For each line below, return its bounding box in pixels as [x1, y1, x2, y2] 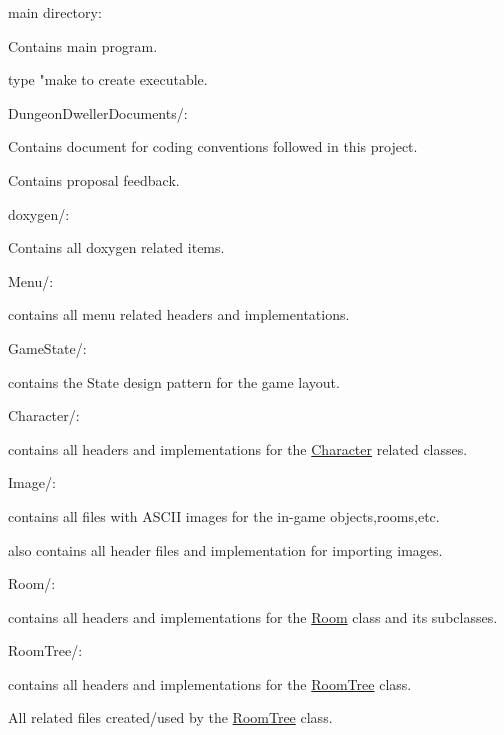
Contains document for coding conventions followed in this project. [8, 136, 418, 157]
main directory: [8, 2, 102, 22]
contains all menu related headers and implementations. [8, 304, 350, 325]
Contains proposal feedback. [8, 169, 180, 190]
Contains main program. [8, 35, 158, 56]
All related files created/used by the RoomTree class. [8, 707, 333, 728]
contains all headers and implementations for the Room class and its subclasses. [8, 606, 498, 627]
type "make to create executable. [8, 69, 208, 90]
